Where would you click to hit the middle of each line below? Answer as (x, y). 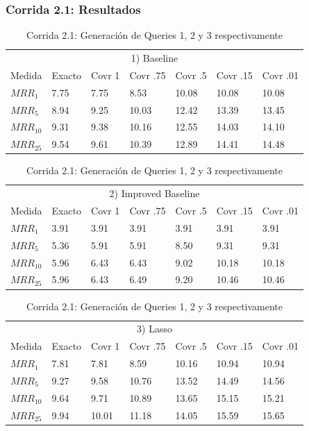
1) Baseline (154, 58)
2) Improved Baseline (154, 193)
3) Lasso (154, 329)
